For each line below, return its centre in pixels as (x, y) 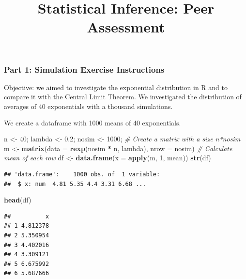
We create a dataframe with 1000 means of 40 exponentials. (92, 122)
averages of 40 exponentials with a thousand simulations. (88, 106)
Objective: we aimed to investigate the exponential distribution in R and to (116, 87)
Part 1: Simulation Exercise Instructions (84, 69)
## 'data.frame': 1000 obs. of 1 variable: (82, 175)
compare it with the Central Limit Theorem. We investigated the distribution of (123, 97)
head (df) (18, 200)
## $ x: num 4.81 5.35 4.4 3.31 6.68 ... (75, 184)
